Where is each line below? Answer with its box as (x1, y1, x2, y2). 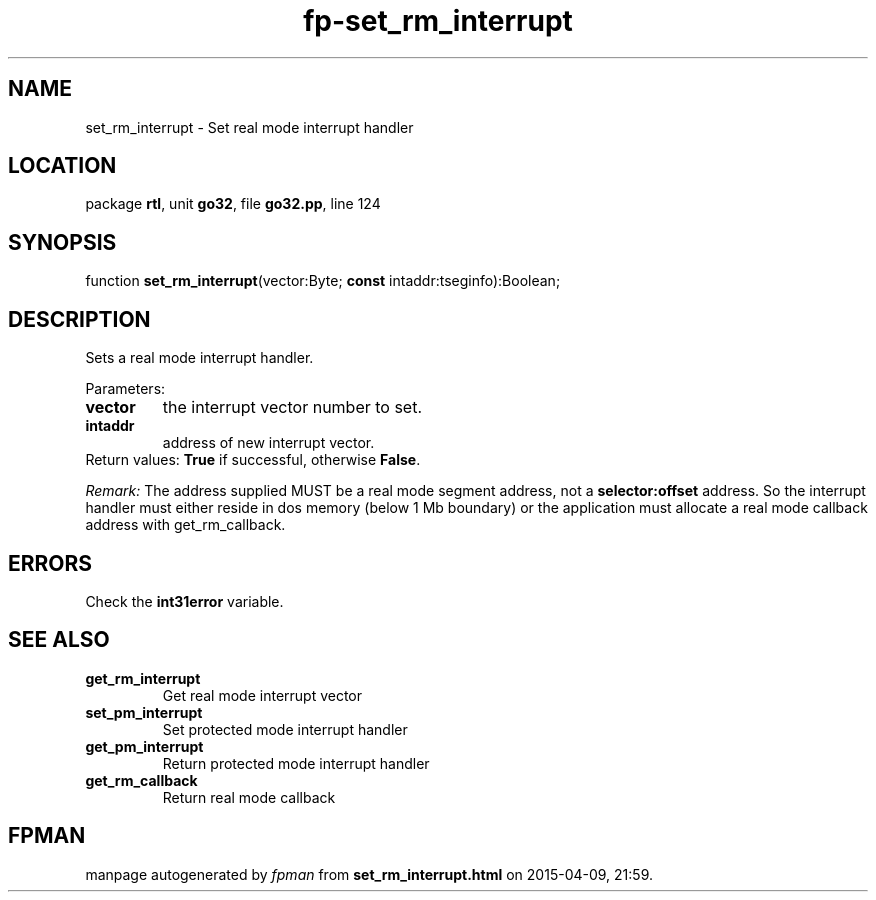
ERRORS (8, 550, 93, 576)
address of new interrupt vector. (162, 434, 375, 452)
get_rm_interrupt (85, 669, 201, 687)
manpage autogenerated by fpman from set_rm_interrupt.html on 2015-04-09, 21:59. (85, 865, 654, 883)
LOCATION (8, 153, 117, 179)
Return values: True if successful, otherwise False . (85, 451, 421, 469)
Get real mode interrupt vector (162, 686, 363, 704)
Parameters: (85, 380, 166, 398)
